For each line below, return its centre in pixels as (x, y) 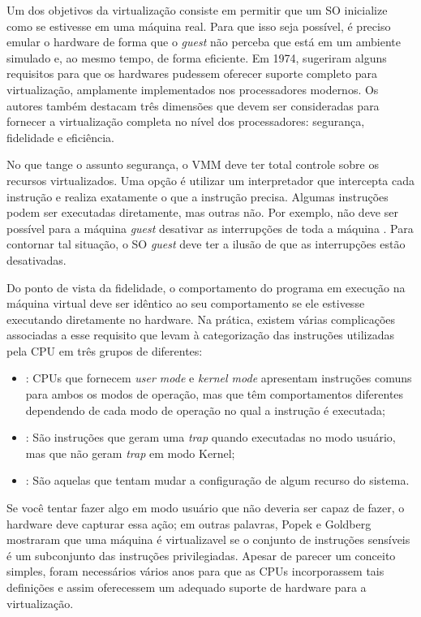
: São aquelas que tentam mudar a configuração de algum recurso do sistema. (217, 480)
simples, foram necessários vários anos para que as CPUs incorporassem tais (195, 571)
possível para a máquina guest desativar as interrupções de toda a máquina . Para (210, 228)
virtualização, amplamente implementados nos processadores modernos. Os (193, 89)
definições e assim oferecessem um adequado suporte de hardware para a (187, 587)
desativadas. (37, 259)
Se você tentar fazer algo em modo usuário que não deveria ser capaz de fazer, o (206, 508)
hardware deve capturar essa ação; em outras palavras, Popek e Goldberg (189, 523)
